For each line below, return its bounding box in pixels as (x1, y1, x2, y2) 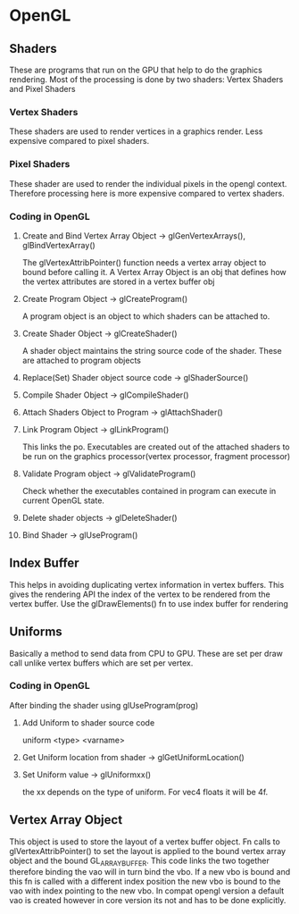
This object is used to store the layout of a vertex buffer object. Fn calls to (9, 836, 281, 847)
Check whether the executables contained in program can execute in (21, 485, 277, 496)
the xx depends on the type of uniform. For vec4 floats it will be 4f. (21, 786, 269, 797)
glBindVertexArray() (21, 239, 96, 250)
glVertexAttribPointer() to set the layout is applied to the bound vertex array (9, 845, 287, 856)
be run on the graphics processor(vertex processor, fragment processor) (21, 450, 291, 461)
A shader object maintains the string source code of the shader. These (21, 345, 283, 356)
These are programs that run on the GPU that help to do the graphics (9, 64, 263, 75)
